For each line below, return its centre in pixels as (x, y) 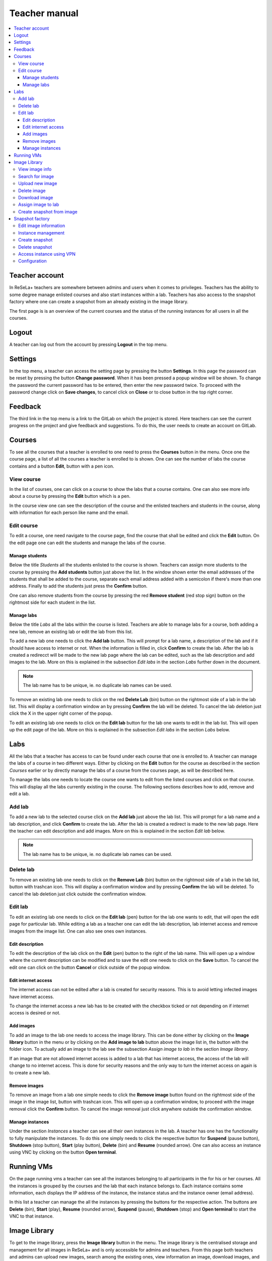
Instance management (42, 233)
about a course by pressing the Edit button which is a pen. (70, 496)
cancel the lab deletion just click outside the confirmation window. (78, 894)
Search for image (36, 176)
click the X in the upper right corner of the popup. (61, 713)
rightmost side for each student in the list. (53, 602)
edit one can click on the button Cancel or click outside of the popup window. (90, 967)
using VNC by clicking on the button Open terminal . (63, 1152)
